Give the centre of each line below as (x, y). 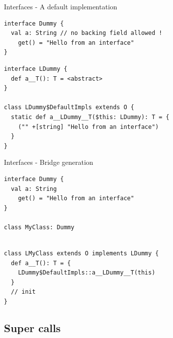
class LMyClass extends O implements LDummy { (81, 254)
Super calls (32, 328)
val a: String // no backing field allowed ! (87, 33)
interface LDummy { (36, 69)
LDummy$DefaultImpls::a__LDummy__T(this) (86, 273)
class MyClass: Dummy (39, 227)
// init (23, 292)
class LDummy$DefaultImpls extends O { (69, 108)
